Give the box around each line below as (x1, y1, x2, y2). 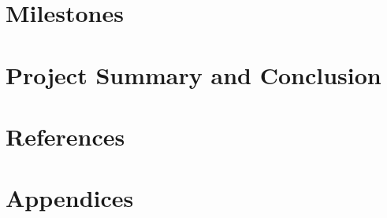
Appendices (6, 182, 134, 214)
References (6, 120, 125, 152)
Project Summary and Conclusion (6, 58, 381, 91)
